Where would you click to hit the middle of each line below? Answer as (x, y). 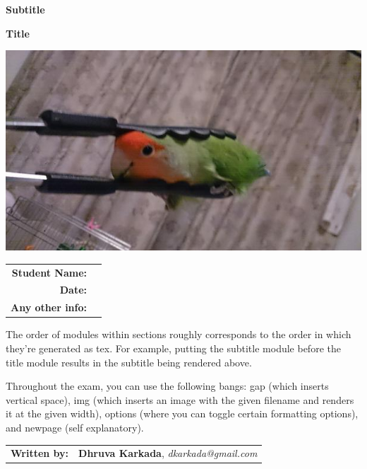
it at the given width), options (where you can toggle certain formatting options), (182, 413)
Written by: (40, 453)
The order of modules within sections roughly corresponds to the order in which (179, 334)
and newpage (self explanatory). (75, 427)
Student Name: (49, 272)
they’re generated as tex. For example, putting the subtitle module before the (173, 348)
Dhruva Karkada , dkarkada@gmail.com (168, 453)
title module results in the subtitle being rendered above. (129, 362)
